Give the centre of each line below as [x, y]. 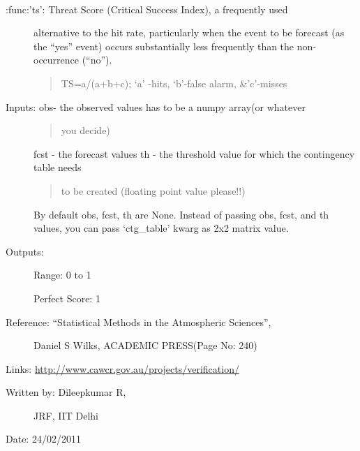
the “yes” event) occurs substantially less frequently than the [164, 46]
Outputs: [25, 251]
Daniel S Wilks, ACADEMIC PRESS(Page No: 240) [145, 345]
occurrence [57, 60]
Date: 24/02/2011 [43, 439]
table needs [58, 167]
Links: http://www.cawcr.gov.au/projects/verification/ [122, 368]
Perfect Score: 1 [67, 298]
